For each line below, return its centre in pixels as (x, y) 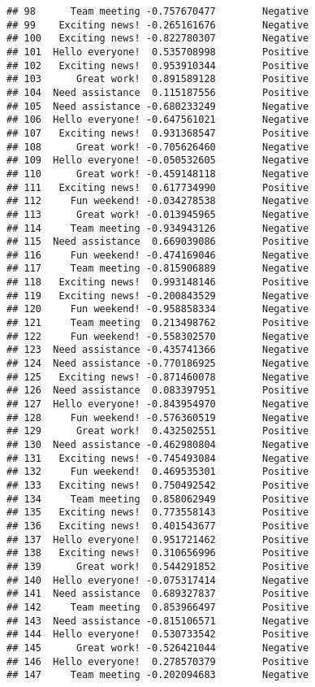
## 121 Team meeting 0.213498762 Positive (158, 323)
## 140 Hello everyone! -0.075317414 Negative (158, 580)
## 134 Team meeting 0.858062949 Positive (158, 499)
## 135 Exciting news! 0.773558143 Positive (158, 513)
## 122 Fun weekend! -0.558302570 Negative (158, 336)
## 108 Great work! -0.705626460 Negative (158, 147)
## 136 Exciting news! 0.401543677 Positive (158, 526)
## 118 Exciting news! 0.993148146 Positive (158, 283)
